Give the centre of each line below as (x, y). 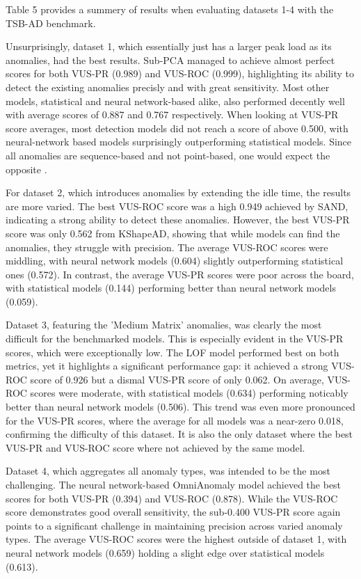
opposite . (26, 169)
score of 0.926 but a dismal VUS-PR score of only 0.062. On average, (177, 379)
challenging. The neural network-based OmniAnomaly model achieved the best (174, 484)
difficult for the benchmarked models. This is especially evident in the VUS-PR (175, 339)
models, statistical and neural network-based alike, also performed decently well (175, 101)
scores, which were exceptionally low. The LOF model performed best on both (173, 352)
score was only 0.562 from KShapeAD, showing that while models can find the (173, 233)
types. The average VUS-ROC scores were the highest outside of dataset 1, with (176, 539)
